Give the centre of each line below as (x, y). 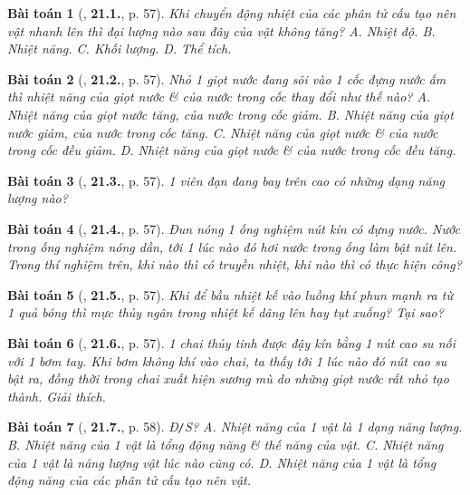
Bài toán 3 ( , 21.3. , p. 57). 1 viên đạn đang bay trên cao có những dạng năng (226, 180)
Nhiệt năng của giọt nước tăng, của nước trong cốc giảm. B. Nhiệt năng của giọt (230, 114)
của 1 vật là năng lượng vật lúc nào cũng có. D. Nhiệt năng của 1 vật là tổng (222, 462)
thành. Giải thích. (57, 396)
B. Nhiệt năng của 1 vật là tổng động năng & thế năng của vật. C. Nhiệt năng (225, 444)
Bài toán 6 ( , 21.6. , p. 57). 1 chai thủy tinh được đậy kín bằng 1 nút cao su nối (231, 342)
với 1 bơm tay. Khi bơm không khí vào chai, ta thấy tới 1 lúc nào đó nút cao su (227, 360)
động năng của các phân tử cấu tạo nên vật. (129, 480)
